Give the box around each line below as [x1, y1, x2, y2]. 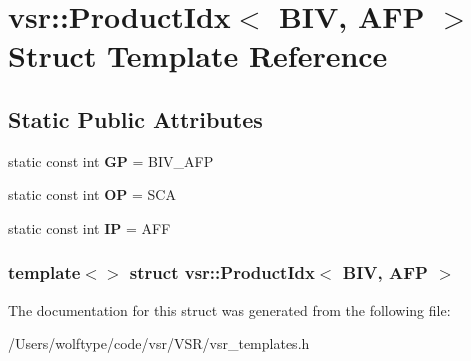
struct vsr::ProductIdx [129, 260, 315, 285]
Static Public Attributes [8, 103, 263, 134]
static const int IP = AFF [8, 217, 171, 238]
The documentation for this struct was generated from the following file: [8, 299, 451, 320]
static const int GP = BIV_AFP [8, 150, 214, 171]
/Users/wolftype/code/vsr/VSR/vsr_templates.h [8, 333, 310, 354]
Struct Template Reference [8, 35, 388, 76]
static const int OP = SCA [8, 184, 176, 205]
